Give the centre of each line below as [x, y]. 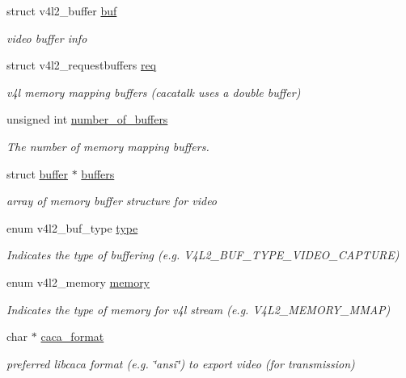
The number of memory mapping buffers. [108, 146]
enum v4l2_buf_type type [72, 227]
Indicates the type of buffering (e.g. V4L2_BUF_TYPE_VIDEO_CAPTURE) [203, 255]
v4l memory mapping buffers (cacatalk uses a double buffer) [154, 92]
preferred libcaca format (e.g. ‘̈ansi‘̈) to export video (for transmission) [181, 363]
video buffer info [47, 38]
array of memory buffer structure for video [112, 201]
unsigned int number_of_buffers [87, 119]
